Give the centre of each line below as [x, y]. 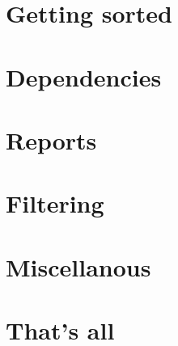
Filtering [55, 203]
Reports [51, 139]
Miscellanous [78, 266]
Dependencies [84, 76]
